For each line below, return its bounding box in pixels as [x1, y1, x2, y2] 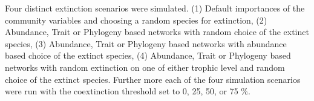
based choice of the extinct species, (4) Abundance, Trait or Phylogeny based [5, 49, 291, 62]
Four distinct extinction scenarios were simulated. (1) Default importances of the [5, 2, 305, 14]
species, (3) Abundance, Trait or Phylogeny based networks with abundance [5, 37, 287, 50]
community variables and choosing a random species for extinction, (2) [5, 13, 267, 26]
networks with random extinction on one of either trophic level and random [5, 60, 285, 73]
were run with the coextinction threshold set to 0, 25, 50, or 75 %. [5, 85, 250, 97]
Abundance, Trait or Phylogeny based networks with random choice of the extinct [5, 25, 309, 38]
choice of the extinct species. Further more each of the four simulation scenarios [5, 73, 301, 85]
